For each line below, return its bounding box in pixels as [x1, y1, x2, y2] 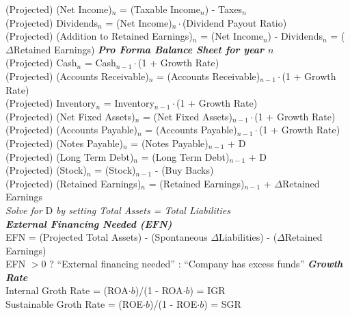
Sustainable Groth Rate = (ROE [5, 297, 144, 311]
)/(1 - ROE [150, 297, 198, 311]
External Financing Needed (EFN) [5, 216, 172, 231]
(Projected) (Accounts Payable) [5, 122, 138, 137]
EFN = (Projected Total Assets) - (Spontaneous [5, 230, 208, 244]
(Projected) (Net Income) [5, 2, 112, 16]
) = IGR [189, 283, 226, 298]
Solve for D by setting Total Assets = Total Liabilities [5, 202, 230, 217]
